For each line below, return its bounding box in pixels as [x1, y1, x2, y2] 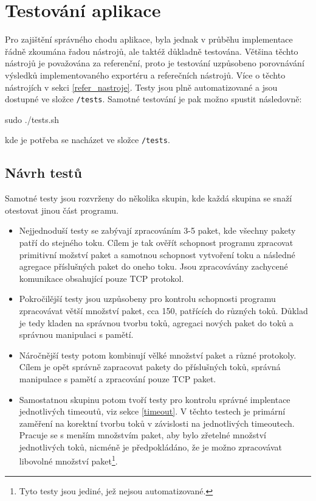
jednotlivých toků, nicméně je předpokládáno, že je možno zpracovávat [19, 440, 282, 453]
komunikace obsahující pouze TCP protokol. [19, 272, 184, 284]
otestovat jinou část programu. [5, 203, 118, 216]
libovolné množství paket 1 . [19, 453, 118, 468]
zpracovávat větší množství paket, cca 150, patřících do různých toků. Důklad [19, 304, 308, 317]
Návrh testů [5, 163, 82, 182]
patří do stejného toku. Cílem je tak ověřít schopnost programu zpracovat [19, 236, 294, 248]
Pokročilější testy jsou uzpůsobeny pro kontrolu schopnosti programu [19, 292, 276, 305]
